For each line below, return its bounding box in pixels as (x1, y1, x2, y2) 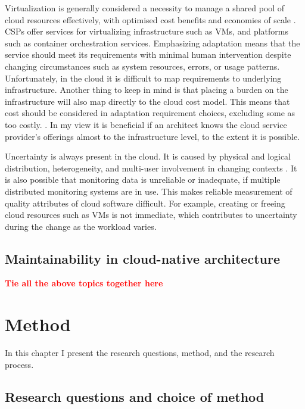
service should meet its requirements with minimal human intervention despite (5, 48, 291, 61)
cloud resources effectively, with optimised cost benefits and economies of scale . (5, 13, 296, 26)
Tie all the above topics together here (5, 277, 163, 289)
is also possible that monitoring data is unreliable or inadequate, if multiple (5, 173, 281, 186)
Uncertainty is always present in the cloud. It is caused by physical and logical (5, 150, 291, 163)
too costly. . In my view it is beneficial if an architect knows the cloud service (5, 118, 287, 130)
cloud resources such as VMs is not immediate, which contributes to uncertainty (5, 208, 297, 221)
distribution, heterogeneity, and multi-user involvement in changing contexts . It (5, 161, 297, 174)
